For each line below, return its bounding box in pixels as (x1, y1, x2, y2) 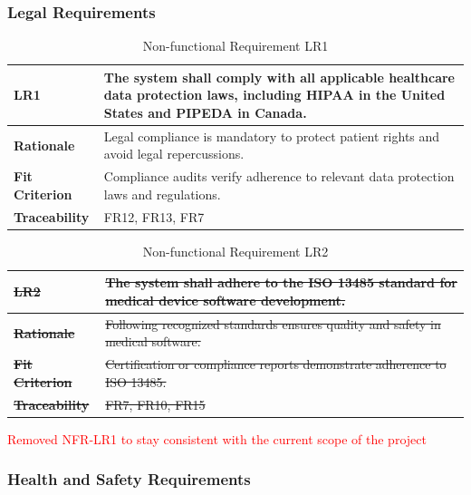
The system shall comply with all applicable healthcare (103, 67, 455, 86)
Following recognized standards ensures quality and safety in (105, 314, 441, 333)
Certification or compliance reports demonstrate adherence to (105, 354, 447, 374)
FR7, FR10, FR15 (105, 394, 206, 413)
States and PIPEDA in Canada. (103, 103, 307, 121)
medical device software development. (105, 291, 346, 309)
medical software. (105, 332, 201, 351)
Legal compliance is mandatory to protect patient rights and (103, 126, 440, 145)
